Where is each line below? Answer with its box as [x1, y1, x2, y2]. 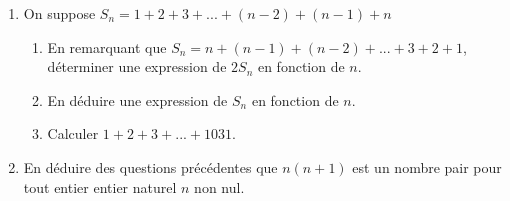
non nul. [194, 176, 245, 197]
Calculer [47, 123, 99, 144]
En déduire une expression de [47, 89, 228, 110]
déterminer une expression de [47, 56, 227, 77]
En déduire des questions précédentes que [23, 156, 278, 177]
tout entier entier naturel [23, 176, 177, 197]
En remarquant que [47, 36, 167, 57]
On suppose [23, 3, 96, 23]
